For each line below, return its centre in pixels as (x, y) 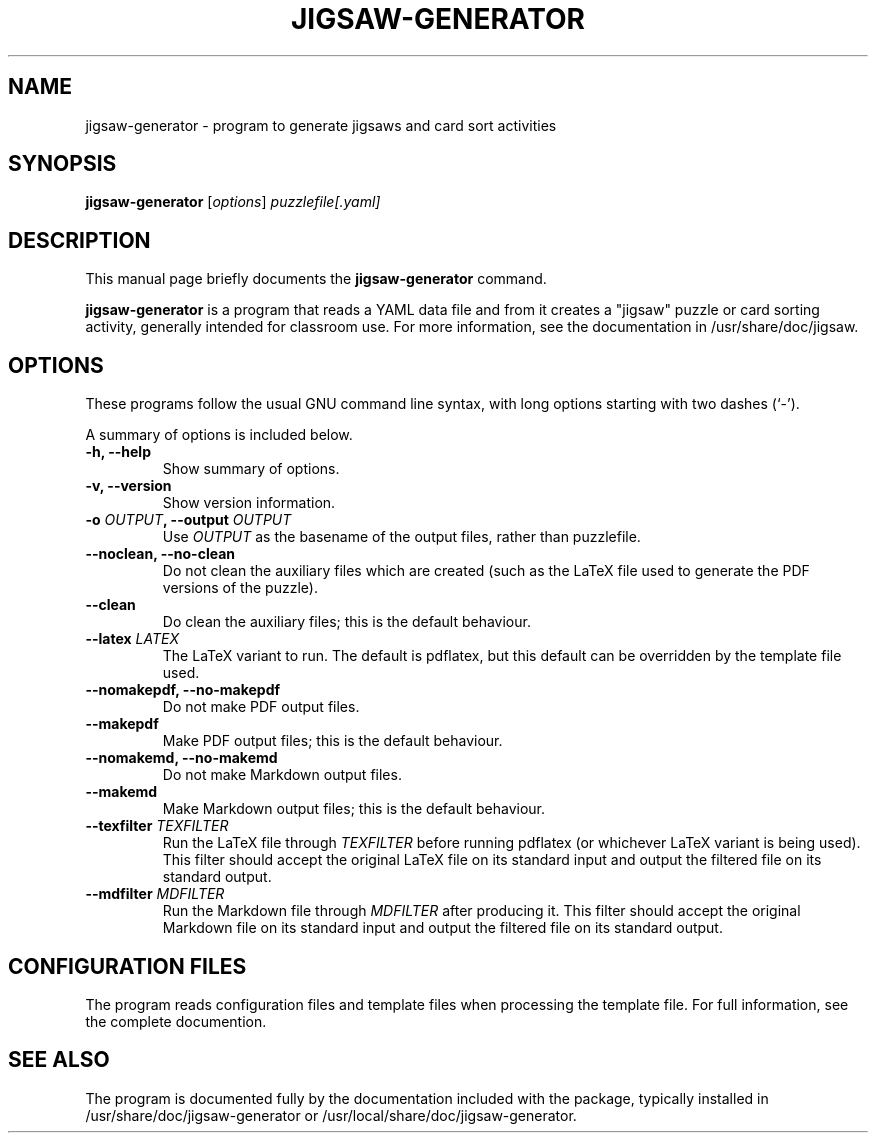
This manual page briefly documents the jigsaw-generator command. (316, 279)
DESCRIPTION (79, 240)
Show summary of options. (251, 469)
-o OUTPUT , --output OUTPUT (188, 520)
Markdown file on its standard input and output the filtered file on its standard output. (442, 928)
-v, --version (128, 486)
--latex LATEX (132, 639)
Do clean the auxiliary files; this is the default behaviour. (346, 622)
